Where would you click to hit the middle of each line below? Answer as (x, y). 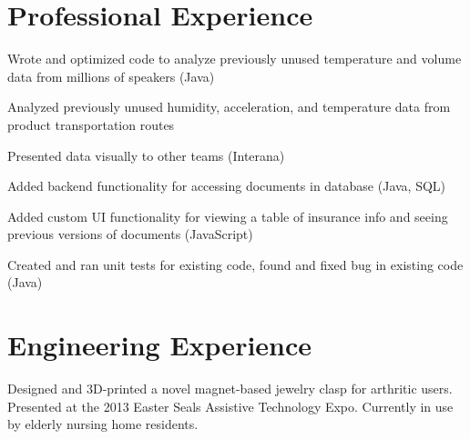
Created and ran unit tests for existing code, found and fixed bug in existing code (235, 264)
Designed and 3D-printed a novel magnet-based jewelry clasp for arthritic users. (230, 389)
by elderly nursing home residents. (103, 424)
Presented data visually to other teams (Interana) (146, 155)
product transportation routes (91, 124)
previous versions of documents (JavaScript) (130, 234)
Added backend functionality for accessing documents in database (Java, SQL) (227, 186)
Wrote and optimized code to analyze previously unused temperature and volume (235, 59)
